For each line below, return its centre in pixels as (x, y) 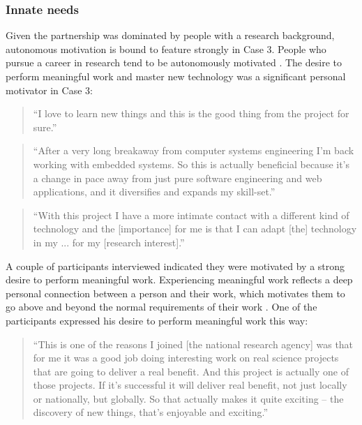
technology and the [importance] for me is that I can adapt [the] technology (195, 229)
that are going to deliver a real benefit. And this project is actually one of (191, 371)
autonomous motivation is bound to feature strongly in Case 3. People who (166, 49)
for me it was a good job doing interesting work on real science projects (186, 358)
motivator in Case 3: (49, 90)
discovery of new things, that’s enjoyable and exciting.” (151, 412)
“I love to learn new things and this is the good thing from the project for (191, 113)
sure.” (45, 127)
